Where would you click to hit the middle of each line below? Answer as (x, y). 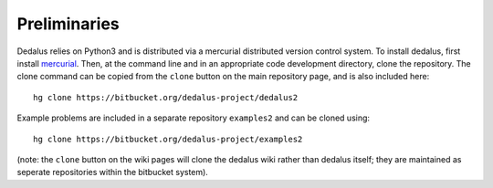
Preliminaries (68, 24)
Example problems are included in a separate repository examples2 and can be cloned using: (193, 118)
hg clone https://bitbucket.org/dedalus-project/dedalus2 (166, 97)
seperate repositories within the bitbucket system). (113, 172)
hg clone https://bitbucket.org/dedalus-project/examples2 (168, 139)
